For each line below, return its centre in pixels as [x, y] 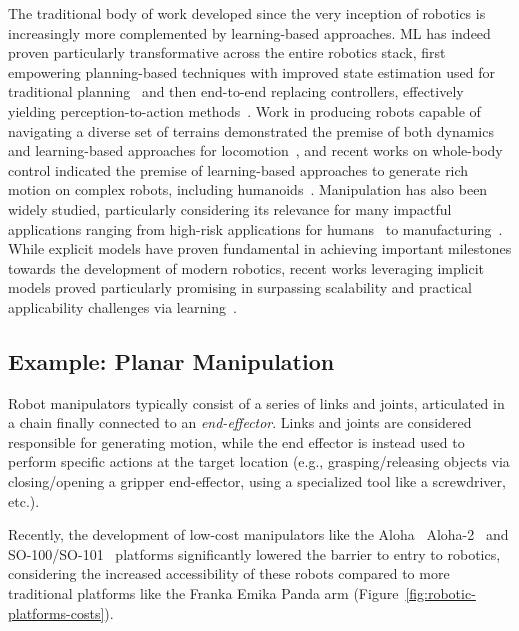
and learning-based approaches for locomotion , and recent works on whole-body [255, 150]
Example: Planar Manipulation [171, 360]
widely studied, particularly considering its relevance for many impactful [230, 208]
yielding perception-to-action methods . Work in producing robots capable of [244, 110]
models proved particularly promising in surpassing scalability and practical [240, 287]
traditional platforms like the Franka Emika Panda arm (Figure [203, 593]
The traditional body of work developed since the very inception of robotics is [247, 13]
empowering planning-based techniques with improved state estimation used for [252, 71]
